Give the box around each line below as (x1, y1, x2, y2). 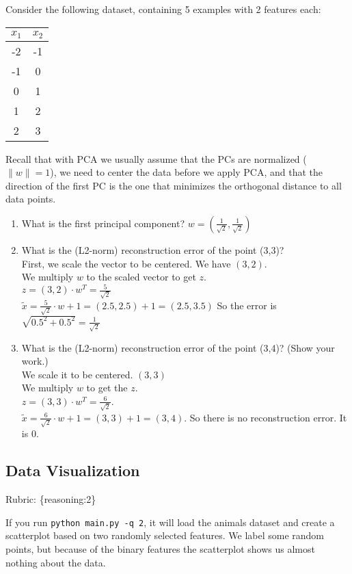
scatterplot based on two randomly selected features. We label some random (5, 528, 325, 543)
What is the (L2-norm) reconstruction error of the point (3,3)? (21, 242, 284, 257)
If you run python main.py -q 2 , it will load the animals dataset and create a (5, 514, 335, 529)
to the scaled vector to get (86, 270, 196, 284)
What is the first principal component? (21, 216, 185, 230)
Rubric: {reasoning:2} (5, 492, 96, 506)
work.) (21, 354, 49, 368)
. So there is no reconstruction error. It (184, 410, 347, 424)
